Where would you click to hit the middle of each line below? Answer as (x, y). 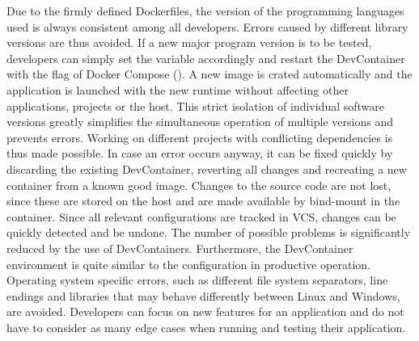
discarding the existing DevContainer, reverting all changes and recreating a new (207, 168)
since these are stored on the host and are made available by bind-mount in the (203, 201)
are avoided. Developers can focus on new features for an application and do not (205, 312)
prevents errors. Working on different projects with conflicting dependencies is (200, 137)
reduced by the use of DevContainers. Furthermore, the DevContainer (180, 248)
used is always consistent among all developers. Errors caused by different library (207, 26)
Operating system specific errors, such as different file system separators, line (197, 280)
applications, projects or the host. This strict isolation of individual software (196, 105)
